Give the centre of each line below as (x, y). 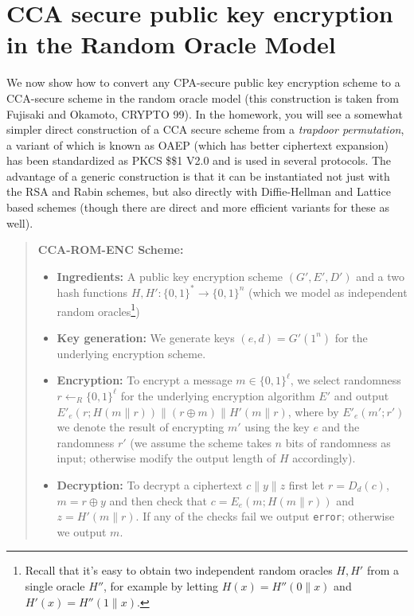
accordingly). (324, 458)
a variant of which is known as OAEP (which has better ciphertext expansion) (197, 144)
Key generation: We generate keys (146, 337)
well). (20, 222)
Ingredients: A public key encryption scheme (170, 276)
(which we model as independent (328, 292)
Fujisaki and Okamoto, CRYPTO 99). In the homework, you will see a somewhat (205, 113)
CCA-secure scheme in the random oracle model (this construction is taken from (203, 97)
